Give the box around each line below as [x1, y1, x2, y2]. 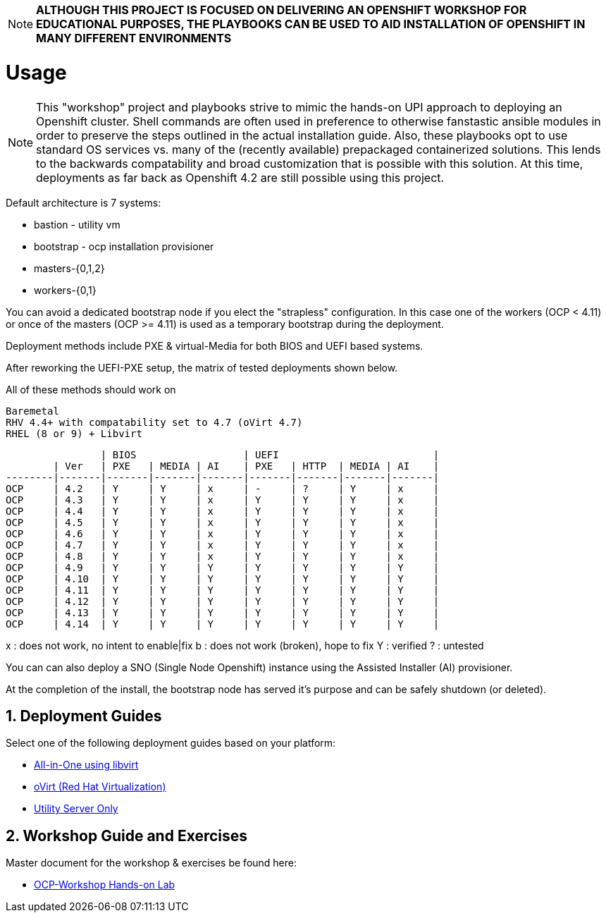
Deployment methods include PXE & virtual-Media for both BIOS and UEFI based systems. [6, 339, 423, 352]
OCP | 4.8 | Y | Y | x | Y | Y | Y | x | [6, 550, 440, 562]
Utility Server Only [34, 802, 118, 815]
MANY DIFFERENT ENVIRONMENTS [36, 31, 232, 45]
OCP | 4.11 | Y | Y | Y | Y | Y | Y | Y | [6, 584, 440, 596]
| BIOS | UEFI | [100, 448, 440, 460]
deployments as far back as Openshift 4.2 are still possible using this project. [36, 170, 445, 185]
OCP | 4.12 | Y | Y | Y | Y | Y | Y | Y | [6, 595, 440, 607]
